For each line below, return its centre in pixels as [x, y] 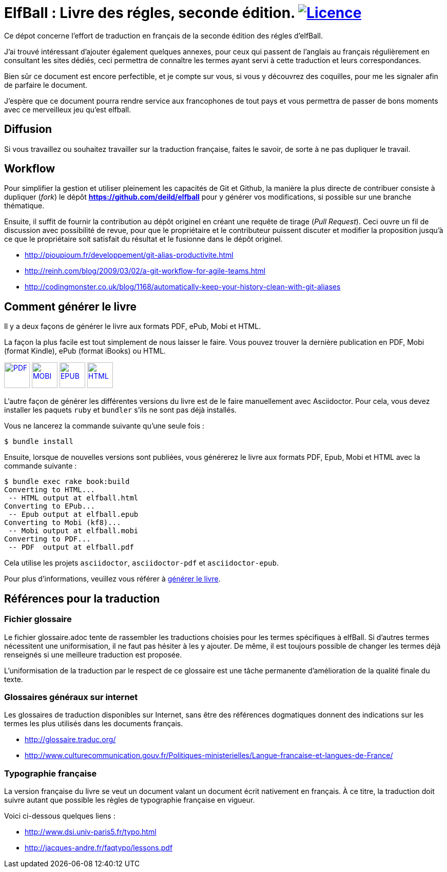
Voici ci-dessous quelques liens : [60, 816]
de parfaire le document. [46, 85]
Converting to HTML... [50, 490]
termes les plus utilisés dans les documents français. [94, 724]
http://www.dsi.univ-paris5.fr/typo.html [91, 832]
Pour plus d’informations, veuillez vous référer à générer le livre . [112, 579]
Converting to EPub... [50, 506]
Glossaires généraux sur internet [71, 697]
